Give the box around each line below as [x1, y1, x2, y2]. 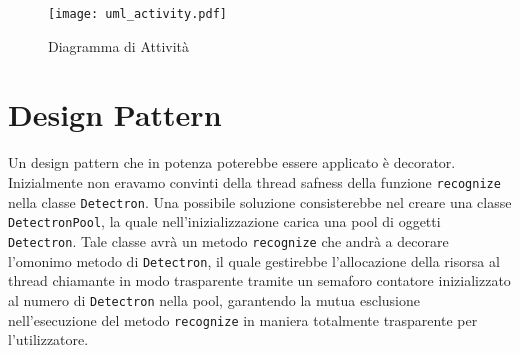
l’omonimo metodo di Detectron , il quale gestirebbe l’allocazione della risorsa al [8, 250, 500, 271]
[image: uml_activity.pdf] [48, 7, 227, 21]
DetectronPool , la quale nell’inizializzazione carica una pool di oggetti [8, 211, 441, 232]
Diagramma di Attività [48, 35, 190, 56]
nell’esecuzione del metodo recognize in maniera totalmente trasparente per [8, 309, 478, 330]
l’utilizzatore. [8, 329, 89, 350]
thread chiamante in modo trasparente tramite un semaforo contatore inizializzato [8, 270, 511, 291]
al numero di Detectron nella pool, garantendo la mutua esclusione [8, 289, 420, 310]
